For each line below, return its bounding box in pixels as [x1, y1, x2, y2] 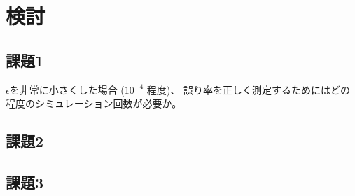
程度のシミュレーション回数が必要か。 [6, 96, 182, 111]
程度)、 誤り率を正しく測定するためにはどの [146, 82, 350, 97]
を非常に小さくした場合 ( [9, 82, 125, 97]
